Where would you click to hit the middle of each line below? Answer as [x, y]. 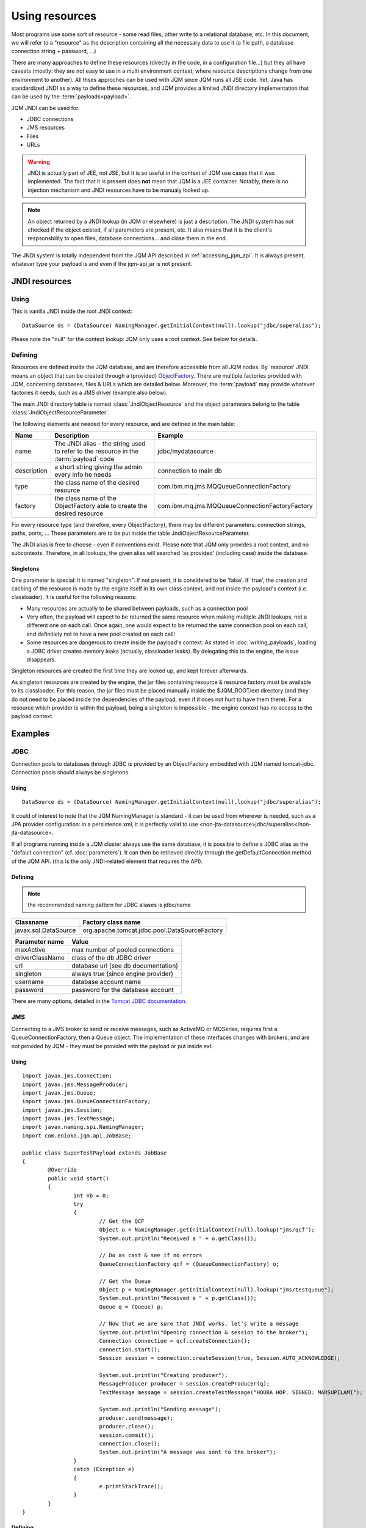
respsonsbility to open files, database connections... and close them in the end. [127, 238]
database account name [106, 982]
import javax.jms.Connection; [67, 1076]
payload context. [33, 716]
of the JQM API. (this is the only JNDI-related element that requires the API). [107, 861]
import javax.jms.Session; [63, 1110]
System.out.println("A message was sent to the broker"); [188, 1452]
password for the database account [122, 990]
